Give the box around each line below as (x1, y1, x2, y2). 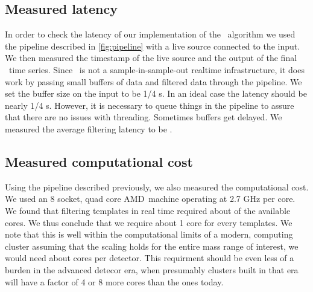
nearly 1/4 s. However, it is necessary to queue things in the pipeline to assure (5, 99, 294, 111)
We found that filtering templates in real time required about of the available (5, 204, 291, 216)
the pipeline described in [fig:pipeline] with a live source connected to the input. (5, 39, 300, 52)
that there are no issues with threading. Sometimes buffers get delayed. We (5, 111, 282, 123)
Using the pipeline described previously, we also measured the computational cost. (5, 180, 309, 193)
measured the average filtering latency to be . (5, 122, 172, 135)
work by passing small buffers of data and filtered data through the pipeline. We (5, 75, 302, 88)
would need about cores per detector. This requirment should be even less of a (5, 251, 294, 264)
